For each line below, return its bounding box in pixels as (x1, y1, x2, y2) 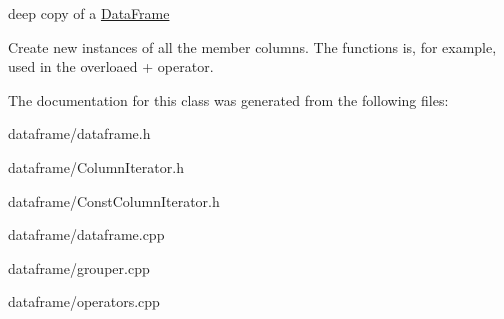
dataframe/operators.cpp (8, 291, 160, 312)
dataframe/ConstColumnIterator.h (8, 190, 220, 211)
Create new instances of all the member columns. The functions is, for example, (8, 36, 497, 57)
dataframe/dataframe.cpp (8, 224, 165, 245)
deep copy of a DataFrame (8, 3, 170, 23)
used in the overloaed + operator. (8, 56, 214, 77)
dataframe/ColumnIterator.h (8, 156, 184, 177)
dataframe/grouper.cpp (8, 257, 150, 278)
